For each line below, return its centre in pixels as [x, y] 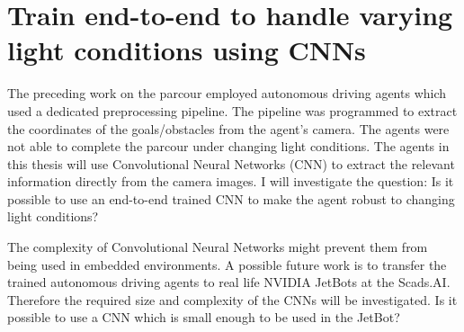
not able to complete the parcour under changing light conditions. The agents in [228, 146]
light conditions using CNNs [187, 50]
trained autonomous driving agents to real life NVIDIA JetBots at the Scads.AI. [229, 282]
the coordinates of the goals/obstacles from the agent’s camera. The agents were [228, 128]
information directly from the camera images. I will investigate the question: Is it [231, 181]
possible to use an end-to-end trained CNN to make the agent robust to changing [231, 198]
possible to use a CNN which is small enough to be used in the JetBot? [204, 317]
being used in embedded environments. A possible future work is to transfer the [227, 264]
